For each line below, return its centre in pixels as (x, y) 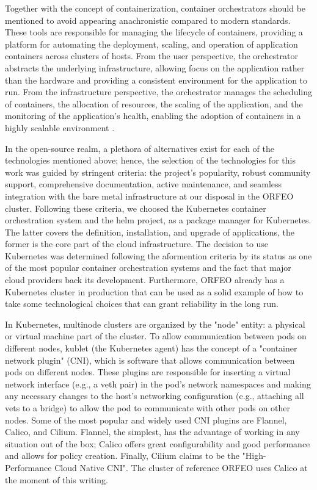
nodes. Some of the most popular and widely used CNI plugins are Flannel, (146, 420)
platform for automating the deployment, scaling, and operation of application (151, 44)
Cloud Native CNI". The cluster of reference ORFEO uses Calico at (181, 467)
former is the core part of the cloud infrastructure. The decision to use (137, 244)
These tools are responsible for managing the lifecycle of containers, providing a (154, 32)
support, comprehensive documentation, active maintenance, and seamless (144, 184)
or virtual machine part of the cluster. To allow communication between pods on (156, 336)
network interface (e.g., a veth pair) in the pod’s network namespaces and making (158, 384)
